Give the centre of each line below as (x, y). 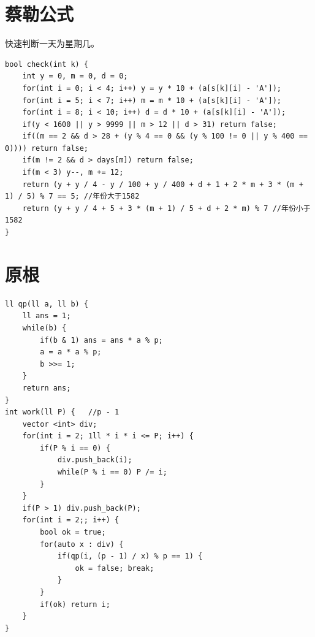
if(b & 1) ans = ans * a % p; (101, 340)
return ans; (47, 388)
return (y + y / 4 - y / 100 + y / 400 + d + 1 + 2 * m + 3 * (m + (163, 184)
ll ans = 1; (47, 316)
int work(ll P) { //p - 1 (62, 412)
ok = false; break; (115, 568)
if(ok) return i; (75, 604)
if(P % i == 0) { (75, 448)
